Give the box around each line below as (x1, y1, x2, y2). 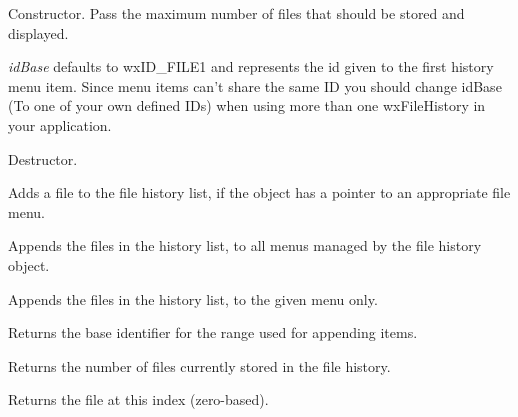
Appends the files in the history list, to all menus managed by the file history (8, 235, 482, 256)
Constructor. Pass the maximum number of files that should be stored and (8, 3, 465, 23)
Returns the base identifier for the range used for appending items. (8, 322, 418, 343)
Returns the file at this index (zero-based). (8, 389, 269, 410)
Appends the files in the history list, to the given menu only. (8, 288, 378, 309)
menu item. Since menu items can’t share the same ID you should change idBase (8, 75, 502, 96)
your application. (8, 114, 112, 135)
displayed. (8, 22, 69, 43)
